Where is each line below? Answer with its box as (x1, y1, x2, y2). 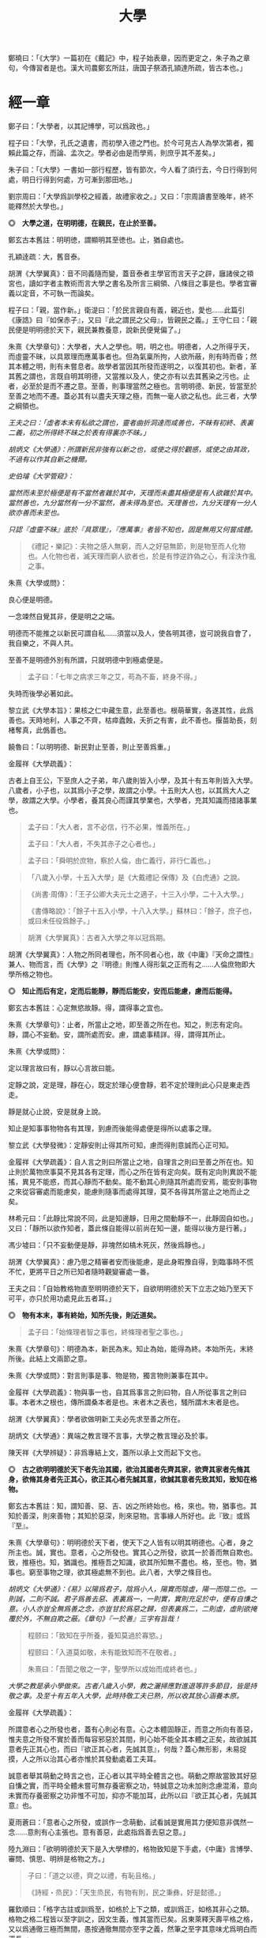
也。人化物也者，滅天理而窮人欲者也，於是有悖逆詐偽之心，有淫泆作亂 (27, 551, 257, 561)
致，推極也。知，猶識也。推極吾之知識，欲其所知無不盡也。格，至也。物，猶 (8, 1558, 257, 1567)
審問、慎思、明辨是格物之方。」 (8, 1854, 109, 1864)
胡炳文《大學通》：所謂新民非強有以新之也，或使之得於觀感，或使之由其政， (8, 444, 254, 455)
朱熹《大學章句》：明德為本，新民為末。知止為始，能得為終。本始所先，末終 (8, 1344, 254, 1354)
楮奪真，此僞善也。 (8, 725, 71, 735)
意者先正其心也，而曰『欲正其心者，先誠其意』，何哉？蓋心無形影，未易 (8, 1744, 240, 1754)
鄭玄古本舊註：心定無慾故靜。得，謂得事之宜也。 (8, 1003, 167, 1013)
